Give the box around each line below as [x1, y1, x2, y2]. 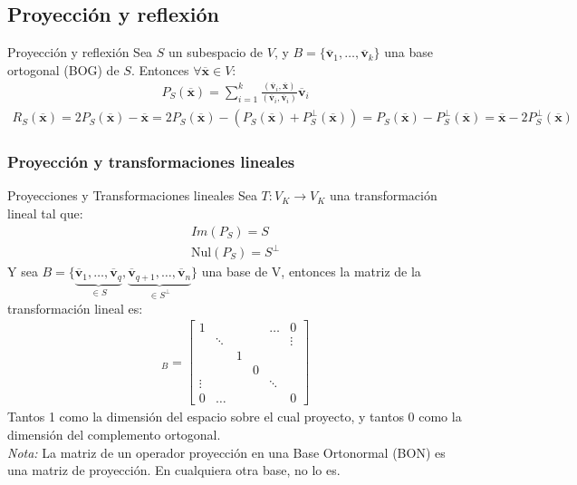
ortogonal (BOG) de [7, 60, 120, 79]
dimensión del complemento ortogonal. [7, 424, 221, 443]
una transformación [329, 186, 438, 205]
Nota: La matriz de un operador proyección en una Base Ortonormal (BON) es [7, 442, 446, 461]
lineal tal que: [7, 203, 83, 222]
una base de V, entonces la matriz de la [201, 262, 421, 281]
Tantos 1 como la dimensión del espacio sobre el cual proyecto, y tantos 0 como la [7, 407, 462, 426]
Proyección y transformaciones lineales [7, 150, 295, 172]
